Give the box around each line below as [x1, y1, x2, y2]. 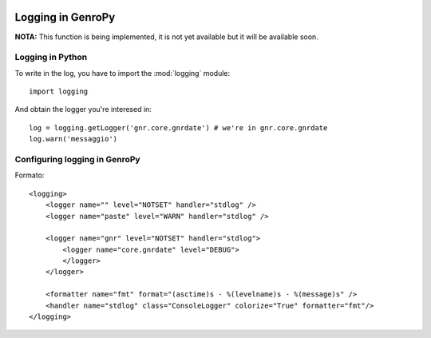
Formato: [14, 170, 45, 180]
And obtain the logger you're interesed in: [14, 105, 152, 114]
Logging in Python [14, 52, 88, 63]
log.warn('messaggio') [29, 134, 118, 144]
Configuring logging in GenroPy [14, 153, 140, 165]
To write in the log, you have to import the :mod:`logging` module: [14, 68, 231, 78]
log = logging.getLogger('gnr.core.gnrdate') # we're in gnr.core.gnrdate [29, 123, 328, 132]
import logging [29, 87, 89, 96]
